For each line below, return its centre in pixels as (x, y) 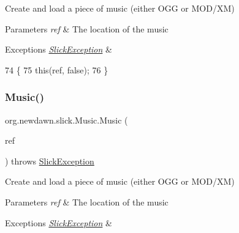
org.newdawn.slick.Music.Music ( (66, 120)
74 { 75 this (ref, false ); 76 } (57, 69)
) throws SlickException (50, 161)
